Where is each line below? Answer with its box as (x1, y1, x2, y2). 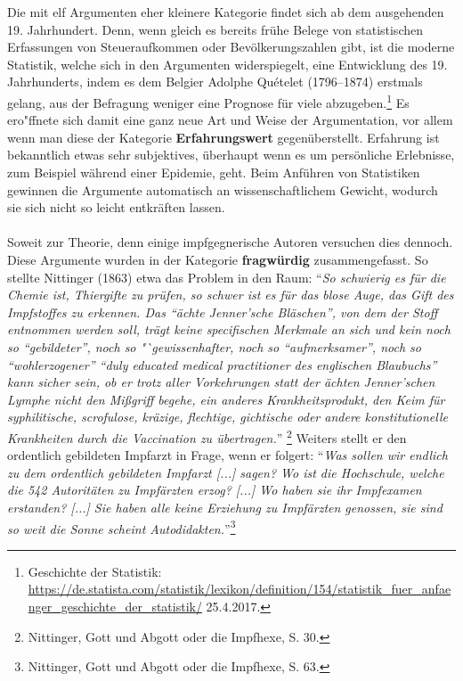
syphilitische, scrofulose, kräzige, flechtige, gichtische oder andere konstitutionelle (7, 407, 448, 426)
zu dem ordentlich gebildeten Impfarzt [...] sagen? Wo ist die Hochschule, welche (7, 463, 444, 481)
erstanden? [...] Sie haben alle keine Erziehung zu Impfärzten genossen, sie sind (7, 497, 443, 516)
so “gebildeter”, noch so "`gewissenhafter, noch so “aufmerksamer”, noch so (7, 337, 421, 356)
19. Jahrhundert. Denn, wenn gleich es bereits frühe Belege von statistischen (7, 20, 423, 38)
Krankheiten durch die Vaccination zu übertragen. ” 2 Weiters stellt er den (7, 425, 407, 447)
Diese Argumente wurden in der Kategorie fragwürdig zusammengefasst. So (7, 250, 428, 268)
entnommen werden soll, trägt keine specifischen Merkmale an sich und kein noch (7, 320, 451, 339)
